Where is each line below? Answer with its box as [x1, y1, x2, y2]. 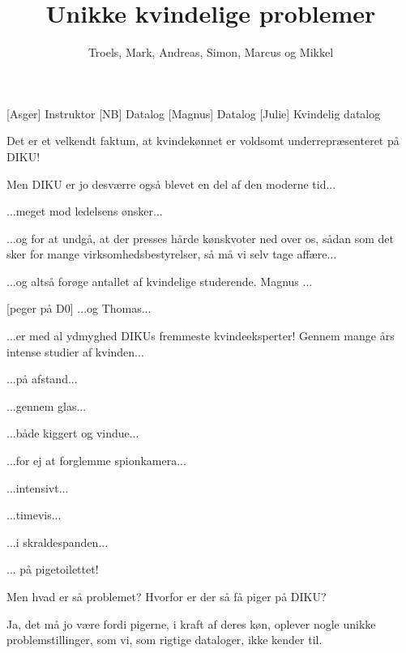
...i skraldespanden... [6, 533, 109, 550]
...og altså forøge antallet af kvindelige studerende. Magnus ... [6, 272, 313, 289]
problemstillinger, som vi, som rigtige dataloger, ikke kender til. [6, 631, 323, 648]
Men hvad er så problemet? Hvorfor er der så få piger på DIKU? [6, 588, 327, 604]
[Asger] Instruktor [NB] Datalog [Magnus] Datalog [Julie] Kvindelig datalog [6, 105, 381, 122]
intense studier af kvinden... [6, 343, 144, 360]
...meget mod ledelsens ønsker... [6, 203, 163, 220]
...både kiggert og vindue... [6, 425, 139, 442]
